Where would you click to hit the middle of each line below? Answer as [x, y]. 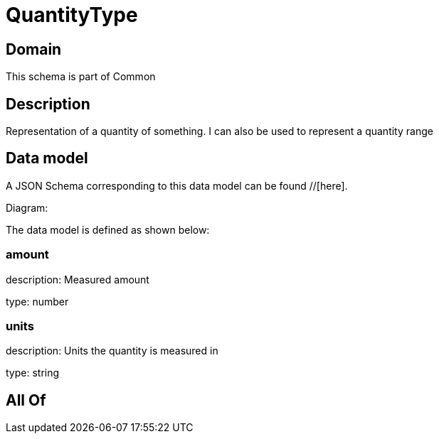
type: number [37, 301]
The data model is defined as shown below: [108, 229]
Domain [34, 49]
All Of [26, 400]
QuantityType [72, 15]
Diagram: [27, 207]
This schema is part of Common [81, 77]
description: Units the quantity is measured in [112, 351]
